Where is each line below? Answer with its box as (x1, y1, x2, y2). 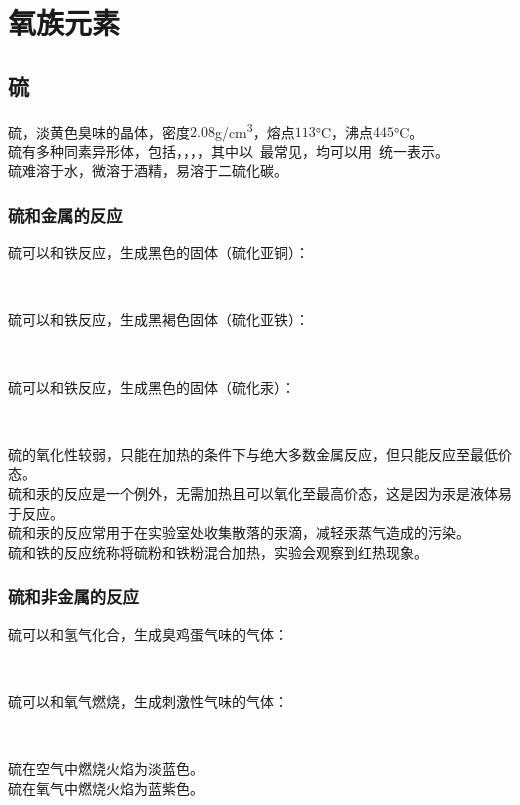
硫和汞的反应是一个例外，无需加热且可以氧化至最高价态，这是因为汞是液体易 (8, 482, 512, 503)
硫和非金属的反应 (8, 584, 139, 609)
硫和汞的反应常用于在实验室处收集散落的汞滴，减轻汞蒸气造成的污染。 (8, 522, 470, 543)
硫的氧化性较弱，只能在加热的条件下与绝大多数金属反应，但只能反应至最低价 (8, 443, 512, 464)
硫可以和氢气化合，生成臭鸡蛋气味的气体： (8, 623, 288, 644)
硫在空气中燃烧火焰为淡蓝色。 (8, 757, 204, 778)
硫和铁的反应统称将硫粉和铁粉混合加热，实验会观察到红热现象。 (8, 541, 428, 562)
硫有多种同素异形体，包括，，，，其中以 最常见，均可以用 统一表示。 (8, 140, 449, 161)
